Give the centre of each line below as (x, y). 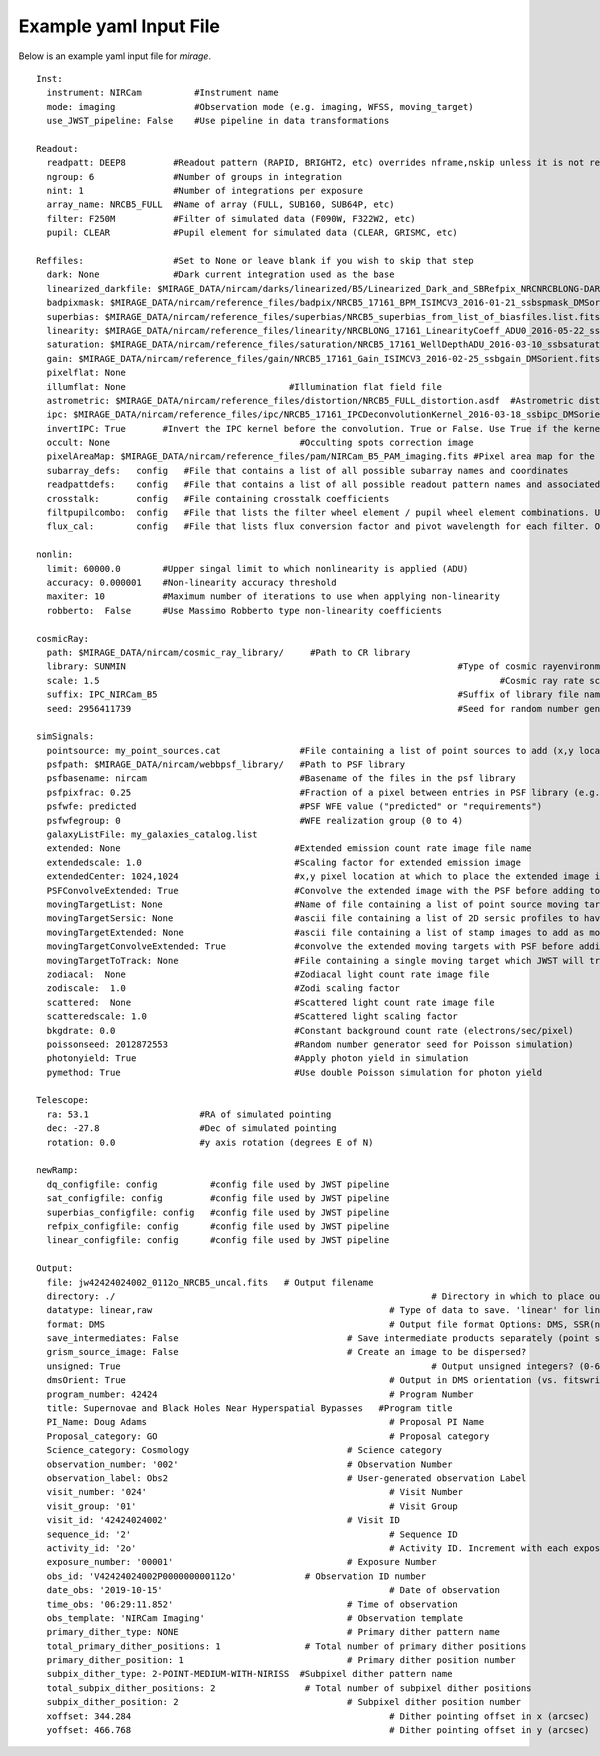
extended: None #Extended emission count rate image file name (289, 848)
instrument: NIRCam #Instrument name (162, 93)
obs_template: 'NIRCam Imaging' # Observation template (255, 1618)
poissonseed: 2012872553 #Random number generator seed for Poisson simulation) (310, 1044)
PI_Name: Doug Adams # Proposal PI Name (265, 1422)
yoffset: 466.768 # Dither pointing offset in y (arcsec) (318, 1730)
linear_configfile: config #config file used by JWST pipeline (218, 1240)
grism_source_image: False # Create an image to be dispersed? (286, 1352)
